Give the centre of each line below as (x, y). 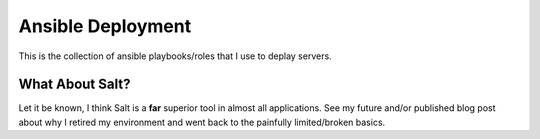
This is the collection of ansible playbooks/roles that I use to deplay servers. (175, 56)
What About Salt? (74, 84)
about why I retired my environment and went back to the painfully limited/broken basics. (202, 122)
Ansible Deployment (105, 26)
